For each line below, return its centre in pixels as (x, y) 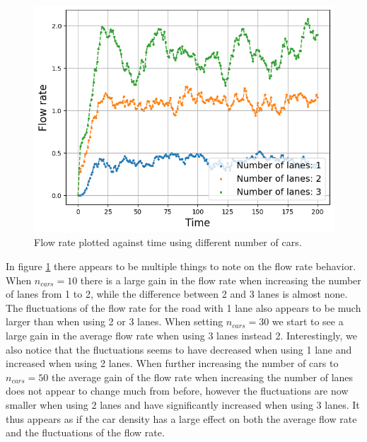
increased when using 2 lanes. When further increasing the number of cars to (172, 363)
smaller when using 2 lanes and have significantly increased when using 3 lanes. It (183, 405)
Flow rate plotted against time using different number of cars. (168, 242)
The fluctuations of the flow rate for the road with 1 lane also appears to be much (183, 307)
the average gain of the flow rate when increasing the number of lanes (202, 377)
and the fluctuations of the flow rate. (85, 432)
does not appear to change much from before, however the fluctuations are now (177, 391)
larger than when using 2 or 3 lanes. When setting (115, 321)
